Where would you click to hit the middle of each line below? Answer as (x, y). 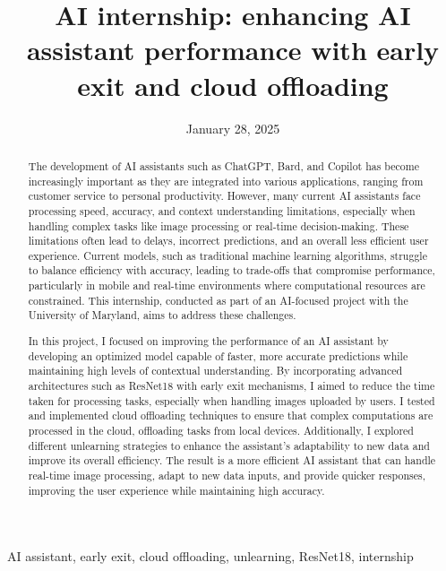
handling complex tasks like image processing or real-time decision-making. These (219, 225)
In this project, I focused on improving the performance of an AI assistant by (208, 341)
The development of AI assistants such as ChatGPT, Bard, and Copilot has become (223, 165)
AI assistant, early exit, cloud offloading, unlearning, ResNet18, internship (210, 556)
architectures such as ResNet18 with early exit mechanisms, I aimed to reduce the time (232, 385)
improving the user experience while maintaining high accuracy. (176, 490)
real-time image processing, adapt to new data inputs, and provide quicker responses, (227, 475)
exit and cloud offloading (233, 85)
